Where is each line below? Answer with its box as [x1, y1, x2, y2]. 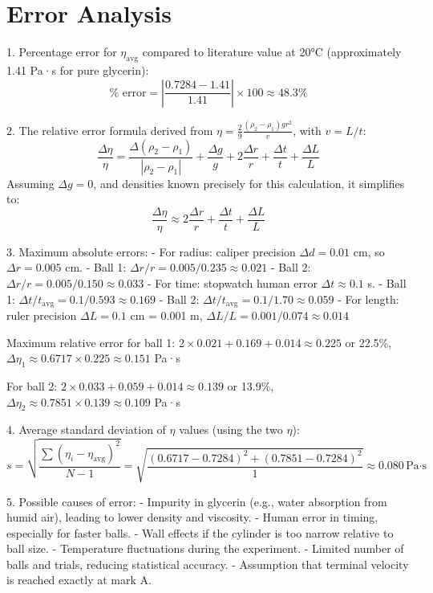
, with [293, 121, 322, 138]
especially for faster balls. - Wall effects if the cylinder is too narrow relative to [6, 524, 394, 541]
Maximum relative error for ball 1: [6, 333, 176, 350]
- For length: [338, 290, 399, 307]
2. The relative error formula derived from [6, 121, 213, 138]
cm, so [353, 243, 385, 260]
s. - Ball [367, 274, 407, 291]
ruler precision [6, 307, 77, 324]
